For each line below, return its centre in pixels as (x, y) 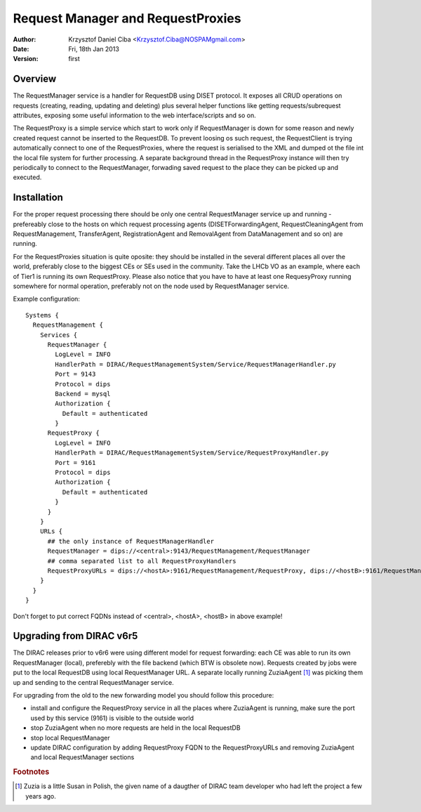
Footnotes (31, 772)
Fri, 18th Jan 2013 (94, 48)
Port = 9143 (75, 374)
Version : (26, 59)
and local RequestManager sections (82, 757)
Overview (35, 79)
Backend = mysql (83, 394)
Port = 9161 (75, 463)
